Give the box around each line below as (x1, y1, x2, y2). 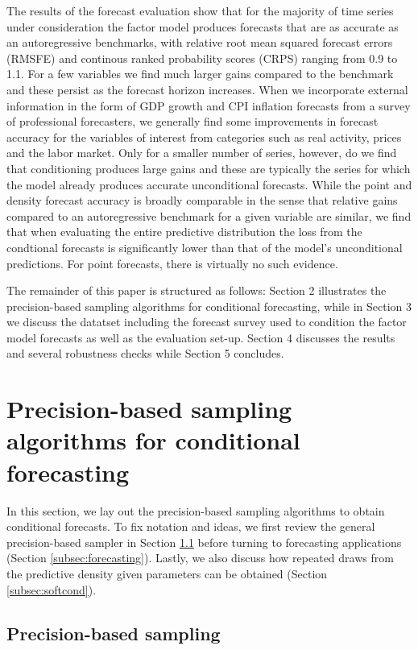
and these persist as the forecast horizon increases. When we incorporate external (6, 81, 408, 97)
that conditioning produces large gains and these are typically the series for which (6, 159, 411, 176)
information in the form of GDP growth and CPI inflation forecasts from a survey (6, 97, 411, 114)
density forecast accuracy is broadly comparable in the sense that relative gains (6, 192, 398, 209)
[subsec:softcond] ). (6, 581, 97, 598)
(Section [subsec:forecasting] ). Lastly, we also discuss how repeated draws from (6, 549, 394, 566)
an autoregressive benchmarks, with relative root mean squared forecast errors (6, 34, 393, 51)
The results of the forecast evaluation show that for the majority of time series (6, 2, 394, 19)
